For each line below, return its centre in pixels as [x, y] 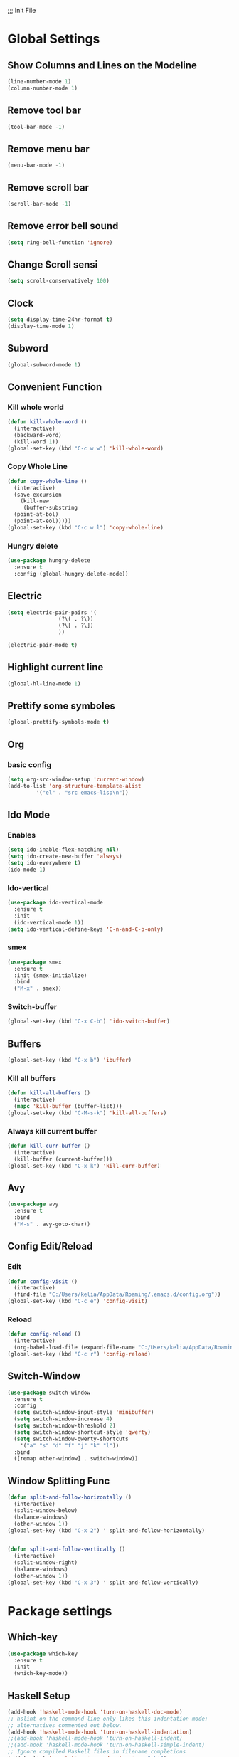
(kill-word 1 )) [36, 442]
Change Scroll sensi [53, 264]
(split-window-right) [46, 1563]
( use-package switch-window [49, 1393]
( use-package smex [34, 962]
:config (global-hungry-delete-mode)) [71, 574]
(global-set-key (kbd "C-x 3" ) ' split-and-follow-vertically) [103, 1583]
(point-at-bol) [36, 515]
